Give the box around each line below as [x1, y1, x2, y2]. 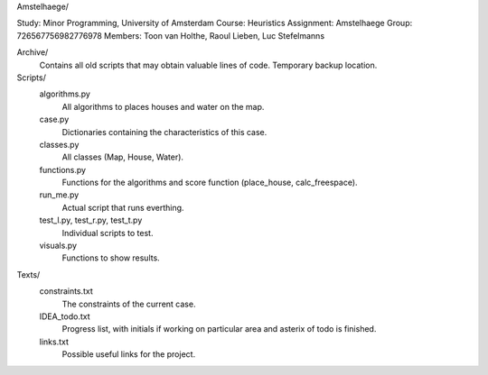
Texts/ [16, 269, 41, 279]
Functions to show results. [61, 252, 160, 263]
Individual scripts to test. [61, 227, 154, 238]
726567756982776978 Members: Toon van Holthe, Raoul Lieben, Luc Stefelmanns [16, 30, 325, 41]
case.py [39, 114, 70, 125]
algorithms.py [39, 88, 90, 99]
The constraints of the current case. [61, 298, 196, 309]
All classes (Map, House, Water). [61, 151, 184, 162]
